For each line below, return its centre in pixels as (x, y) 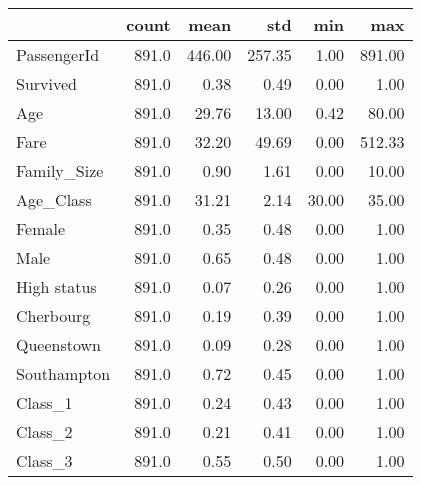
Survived (46, 83)
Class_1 (44, 402)
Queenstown (58, 344)
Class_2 (44, 431)
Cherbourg (53, 315)
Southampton (63, 373)
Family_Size (60, 170)
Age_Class (54, 199)
